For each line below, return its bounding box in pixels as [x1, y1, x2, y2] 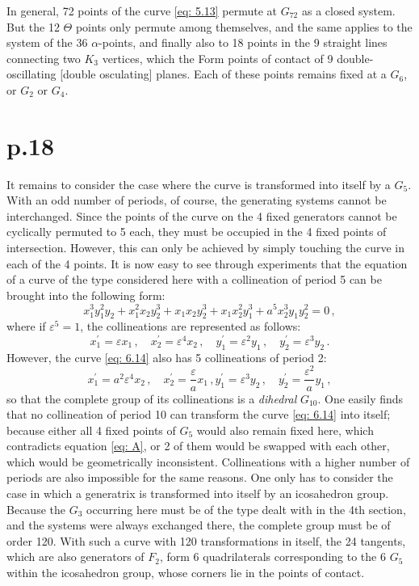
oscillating [6, 65, 57, 82]
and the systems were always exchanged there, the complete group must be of [6, 516, 391, 533]
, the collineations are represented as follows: [80, 318, 301, 335]
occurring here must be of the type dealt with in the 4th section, [86, 500, 406, 517]
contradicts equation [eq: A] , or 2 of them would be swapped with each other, [6, 437, 390, 454]
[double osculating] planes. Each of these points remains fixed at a [60, 65, 387, 82]
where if [6, 318, 46, 335]
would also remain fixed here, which [196, 421, 374, 438]
